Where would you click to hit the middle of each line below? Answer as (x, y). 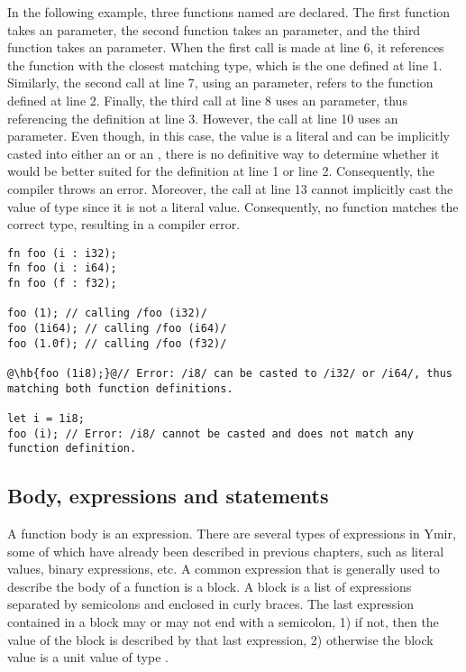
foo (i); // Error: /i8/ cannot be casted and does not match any (211, 433)
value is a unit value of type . (88, 657)
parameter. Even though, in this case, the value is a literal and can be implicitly (228, 136)
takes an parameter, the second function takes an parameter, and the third (214, 29)
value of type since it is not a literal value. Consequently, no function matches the (233, 206)
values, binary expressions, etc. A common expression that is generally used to (224, 569)
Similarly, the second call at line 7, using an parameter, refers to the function (220, 83)
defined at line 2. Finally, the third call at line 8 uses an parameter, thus (207, 100)
